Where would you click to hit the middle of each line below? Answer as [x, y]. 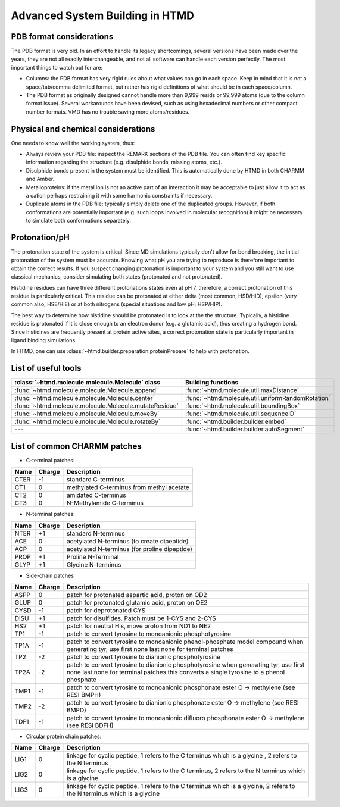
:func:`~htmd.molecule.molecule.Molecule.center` [85, 398]
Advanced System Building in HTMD [103, 15]
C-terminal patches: [50, 460]
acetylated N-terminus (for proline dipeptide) [130, 549]
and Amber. [40, 179]
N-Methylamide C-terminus [105, 503]
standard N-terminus [96, 533]
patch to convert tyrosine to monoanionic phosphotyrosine [149, 634]
